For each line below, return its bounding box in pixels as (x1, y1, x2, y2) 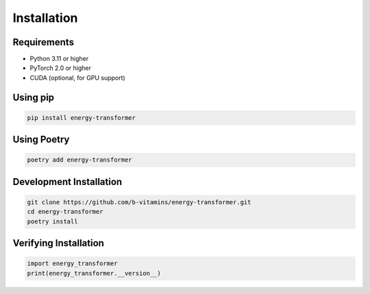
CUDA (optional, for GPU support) (29, 73, 126, 82)
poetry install (27, 217, 78, 225)
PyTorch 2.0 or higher (29, 64, 92, 72)
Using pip (12, 91, 55, 103)
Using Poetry (12, 134, 70, 145)
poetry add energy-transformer (27, 156, 133, 164)
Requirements (12, 36, 75, 48)
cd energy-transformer (27, 208, 103, 216)
